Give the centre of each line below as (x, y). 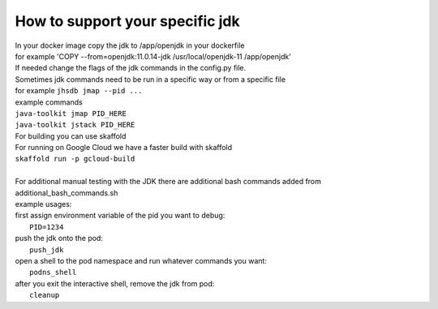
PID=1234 (47, 227)
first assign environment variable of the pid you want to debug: (120, 216)
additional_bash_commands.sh (67, 193)
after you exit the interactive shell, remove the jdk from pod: (115, 283)
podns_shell (53, 273)
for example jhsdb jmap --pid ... (79, 91)
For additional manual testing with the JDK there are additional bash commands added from (168, 182)
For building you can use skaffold (71, 136)
